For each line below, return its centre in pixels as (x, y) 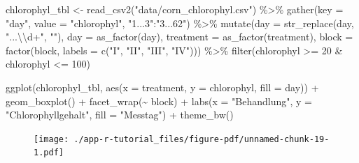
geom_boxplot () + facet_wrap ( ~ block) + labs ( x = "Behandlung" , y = (159, 101)
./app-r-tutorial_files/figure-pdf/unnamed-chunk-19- (202, 139)
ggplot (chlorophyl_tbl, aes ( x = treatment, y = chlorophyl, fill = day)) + (162, 87)
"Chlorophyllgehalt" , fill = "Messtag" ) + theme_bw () (120, 115)
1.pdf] (49, 153)
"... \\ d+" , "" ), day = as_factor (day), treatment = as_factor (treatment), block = (179, 37)
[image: (51, 139)
